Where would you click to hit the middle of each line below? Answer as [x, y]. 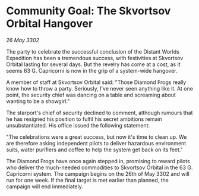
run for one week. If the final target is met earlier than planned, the [88, 180]
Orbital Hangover [50, 24]
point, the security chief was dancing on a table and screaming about [91, 95]
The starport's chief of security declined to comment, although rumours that [99, 113]
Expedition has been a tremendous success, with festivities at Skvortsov [95, 58]
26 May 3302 [23, 40]
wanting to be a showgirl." [38, 101]
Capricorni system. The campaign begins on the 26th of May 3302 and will [98, 173]
